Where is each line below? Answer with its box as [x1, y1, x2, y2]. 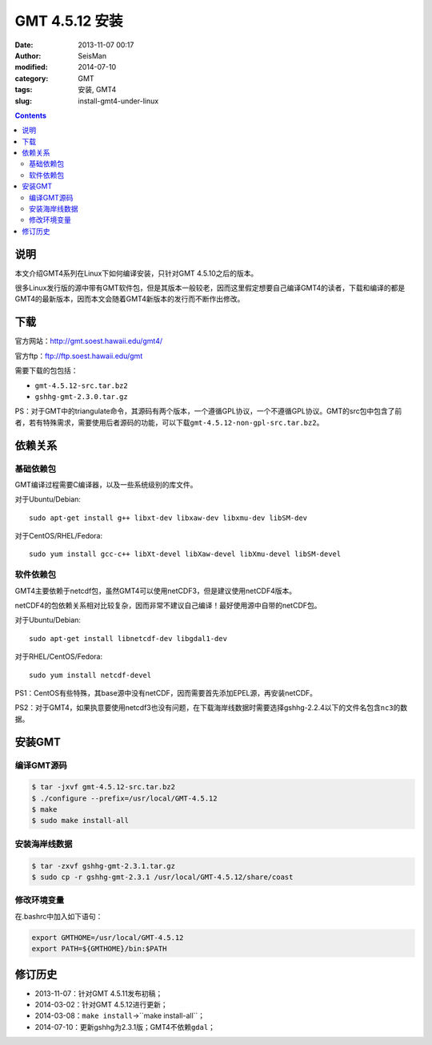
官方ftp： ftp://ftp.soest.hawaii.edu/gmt [14, 351, 143, 361]
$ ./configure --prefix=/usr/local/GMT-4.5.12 [31, 793, 218, 803]
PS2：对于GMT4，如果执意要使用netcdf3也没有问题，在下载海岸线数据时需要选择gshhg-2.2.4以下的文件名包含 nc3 [14, 703, 394, 712]
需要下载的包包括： [14, 365, 78, 376]
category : [14, 73, 49, 83]
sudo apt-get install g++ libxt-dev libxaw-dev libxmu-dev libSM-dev [29, 513, 308, 522]
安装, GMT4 [78, 85, 117, 95]
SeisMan [78, 50, 107, 60]
